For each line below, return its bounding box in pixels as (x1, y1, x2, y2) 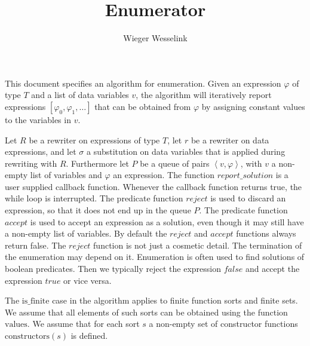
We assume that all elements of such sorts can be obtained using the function (5, 305, 288, 318)
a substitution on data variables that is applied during (86, 145, 286, 158)
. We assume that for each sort (27, 317, 140, 330)
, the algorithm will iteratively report (136, 88, 272, 101)
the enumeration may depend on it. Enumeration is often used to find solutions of (5, 250, 305, 263)
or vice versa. (63, 274, 112, 286)
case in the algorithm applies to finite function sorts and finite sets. (52, 294, 298, 307)
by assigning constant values (201, 100, 305, 112)
